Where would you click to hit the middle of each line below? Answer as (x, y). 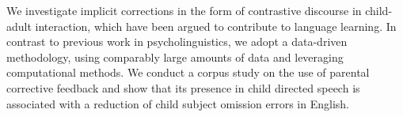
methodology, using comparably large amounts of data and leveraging (175, 57)
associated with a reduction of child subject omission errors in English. (178, 103)
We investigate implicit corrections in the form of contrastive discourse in (184, 10)
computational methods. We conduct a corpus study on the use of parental (188, 72)
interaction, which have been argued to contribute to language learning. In (216, 26)
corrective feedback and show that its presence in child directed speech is (183, 87)
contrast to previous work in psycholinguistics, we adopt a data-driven (177, 42)
